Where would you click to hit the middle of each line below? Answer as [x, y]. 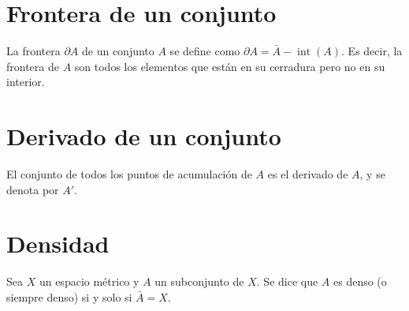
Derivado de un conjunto [144, 136]
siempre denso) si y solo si [69, 296]
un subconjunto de [199, 281]
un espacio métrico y [89, 281]
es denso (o [360, 281]
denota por [33, 189]
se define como [205, 51]
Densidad [58, 244]
